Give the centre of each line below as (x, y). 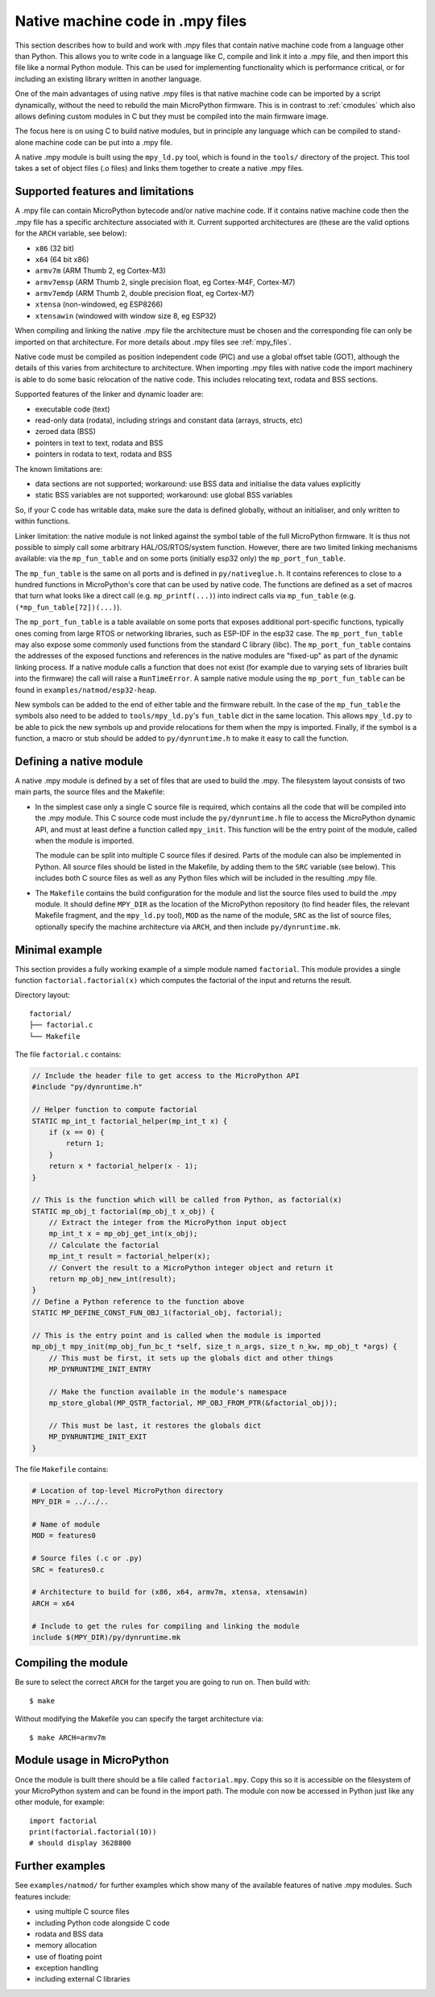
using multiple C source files (82, 1912)
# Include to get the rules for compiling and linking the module (166, 1626)
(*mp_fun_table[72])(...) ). (68, 607)
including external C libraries (83, 1979)
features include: (43, 1896)
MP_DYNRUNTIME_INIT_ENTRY (100, 1370)
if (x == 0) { (77, 1132)
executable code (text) (72, 409)
